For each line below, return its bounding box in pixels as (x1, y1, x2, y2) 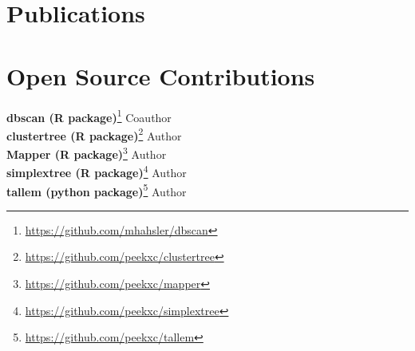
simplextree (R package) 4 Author (6, 162, 187, 180)
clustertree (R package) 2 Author (6, 124, 182, 144)
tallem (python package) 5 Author (6, 180, 187, 199)
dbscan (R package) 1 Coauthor (6, 106, 172, 125)
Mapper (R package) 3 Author (6, 144, 167, 162)
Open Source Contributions (6, 59, 315, 92)
